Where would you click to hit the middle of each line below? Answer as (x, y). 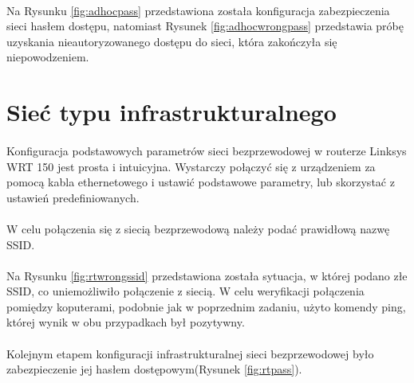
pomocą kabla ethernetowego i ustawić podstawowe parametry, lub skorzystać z (201, 182)
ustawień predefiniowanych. (73, 197)
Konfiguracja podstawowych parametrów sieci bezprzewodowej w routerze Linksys (207, 150)
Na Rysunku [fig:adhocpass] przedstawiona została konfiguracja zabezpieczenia (198, 10)
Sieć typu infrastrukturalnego (172, 112)
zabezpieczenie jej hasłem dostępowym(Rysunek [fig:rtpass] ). (154, 369)
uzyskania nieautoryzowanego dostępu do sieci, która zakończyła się (172, 41)
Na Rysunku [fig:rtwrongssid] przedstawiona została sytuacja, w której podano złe (207, 275)
